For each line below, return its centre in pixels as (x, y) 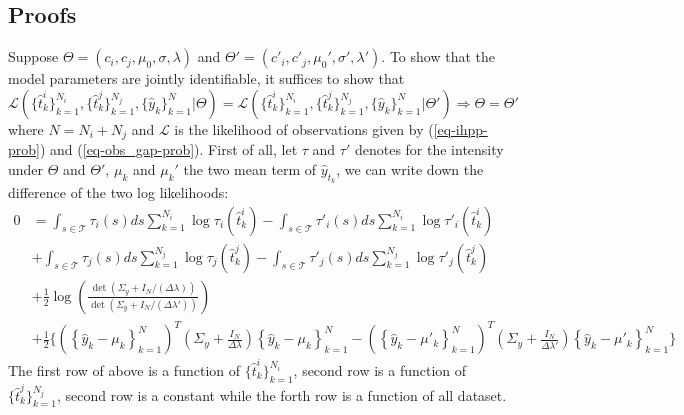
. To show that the (438, 56)
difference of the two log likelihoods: (118, 192)
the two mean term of (250, 168)
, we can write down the (410, 168)
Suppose (33, 56)
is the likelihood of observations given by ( (304, 128)
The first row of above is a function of (124, 369)
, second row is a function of (380, 369)
